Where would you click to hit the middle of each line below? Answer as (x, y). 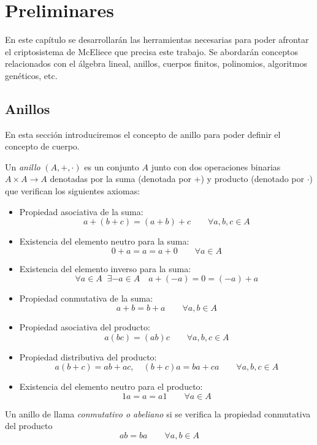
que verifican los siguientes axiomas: (73, 191)
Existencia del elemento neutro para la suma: (104, 241)
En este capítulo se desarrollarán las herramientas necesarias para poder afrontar (157, 40)
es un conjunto (112, 166)
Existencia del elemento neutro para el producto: (111, 386)
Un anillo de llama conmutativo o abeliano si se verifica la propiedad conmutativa (158, 413)
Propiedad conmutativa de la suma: (86, 298)
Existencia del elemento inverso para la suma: (105, 268)
